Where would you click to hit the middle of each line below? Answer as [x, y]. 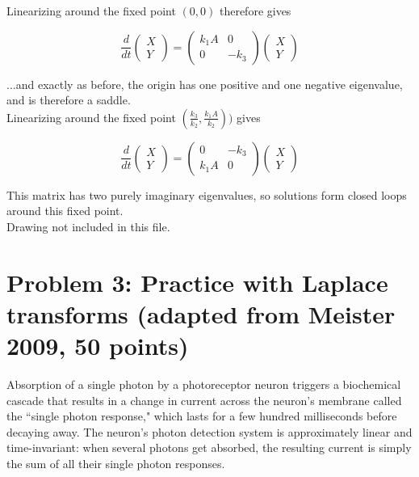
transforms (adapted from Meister [201, 313]
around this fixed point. [65, 211]
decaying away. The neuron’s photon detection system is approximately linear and [209, 431]
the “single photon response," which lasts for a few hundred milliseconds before [202, 416]
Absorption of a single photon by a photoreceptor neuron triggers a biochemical [204, 384]
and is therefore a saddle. [69, 100]
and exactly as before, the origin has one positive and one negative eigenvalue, [209, 84]
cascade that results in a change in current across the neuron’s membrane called [204, 400]
